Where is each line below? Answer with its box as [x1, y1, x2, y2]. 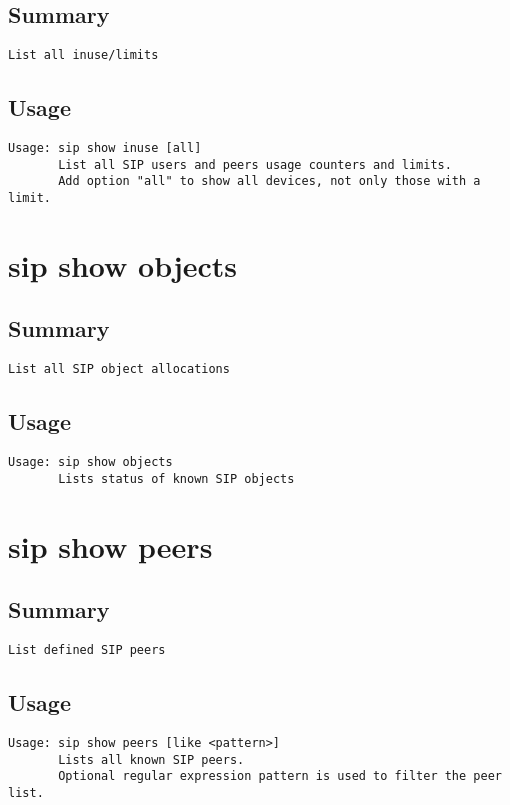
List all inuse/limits [8, 48, 159, 63]
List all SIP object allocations [8, 362, 230, 377]
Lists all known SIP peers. [58, 752, 245, 767]
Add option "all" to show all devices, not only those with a [58, 174, 481, 189]
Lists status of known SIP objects [58, 471, 295, 486]
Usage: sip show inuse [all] [8, 141, 202, 156]
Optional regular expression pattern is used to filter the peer [58, 769, 502, 784]
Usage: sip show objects [8, 455, 173, 470]
